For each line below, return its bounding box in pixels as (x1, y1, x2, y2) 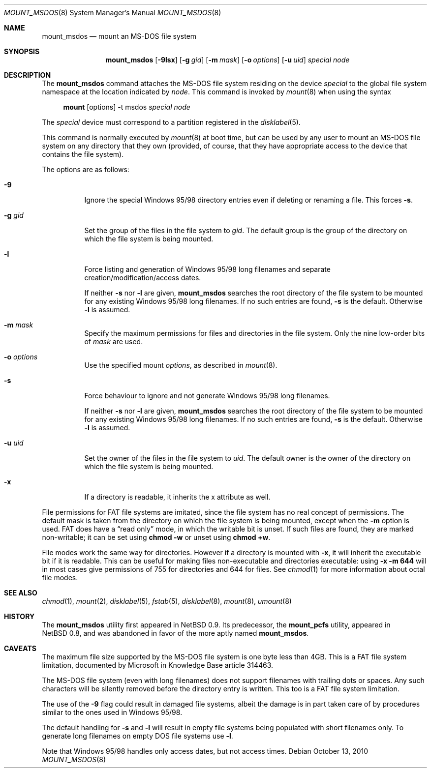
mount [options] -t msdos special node (63, 103, 190, 111)
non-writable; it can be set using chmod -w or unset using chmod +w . (42, 533, 271, 541)
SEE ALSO (4, 589, 37, 597)
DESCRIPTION (4, 71, 51, 79)
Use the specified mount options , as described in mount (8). (84, 361, 277, 369)
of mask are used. (84, 337, 143, 346)
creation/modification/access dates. (84, 273, 201, 282)
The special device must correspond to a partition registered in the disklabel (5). (42, 118, 301, 126)
